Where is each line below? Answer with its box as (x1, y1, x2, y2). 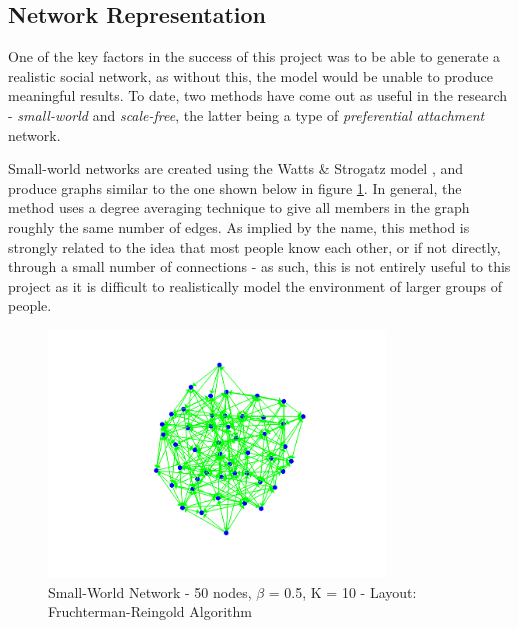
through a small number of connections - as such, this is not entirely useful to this (8, 256, 511, 277)
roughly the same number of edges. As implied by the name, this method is (8, 216, 470, 237)
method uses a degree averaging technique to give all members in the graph (8, 197, 470, 218)
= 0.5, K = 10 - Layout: (268, 581, 417, 602)
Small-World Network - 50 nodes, (48, 581, 252, 602)
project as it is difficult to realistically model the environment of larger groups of (8, 275, 503, 296)
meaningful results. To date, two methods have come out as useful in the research (8, 85, 508, 106)
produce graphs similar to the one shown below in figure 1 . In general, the (8, 177, 462, 198)
